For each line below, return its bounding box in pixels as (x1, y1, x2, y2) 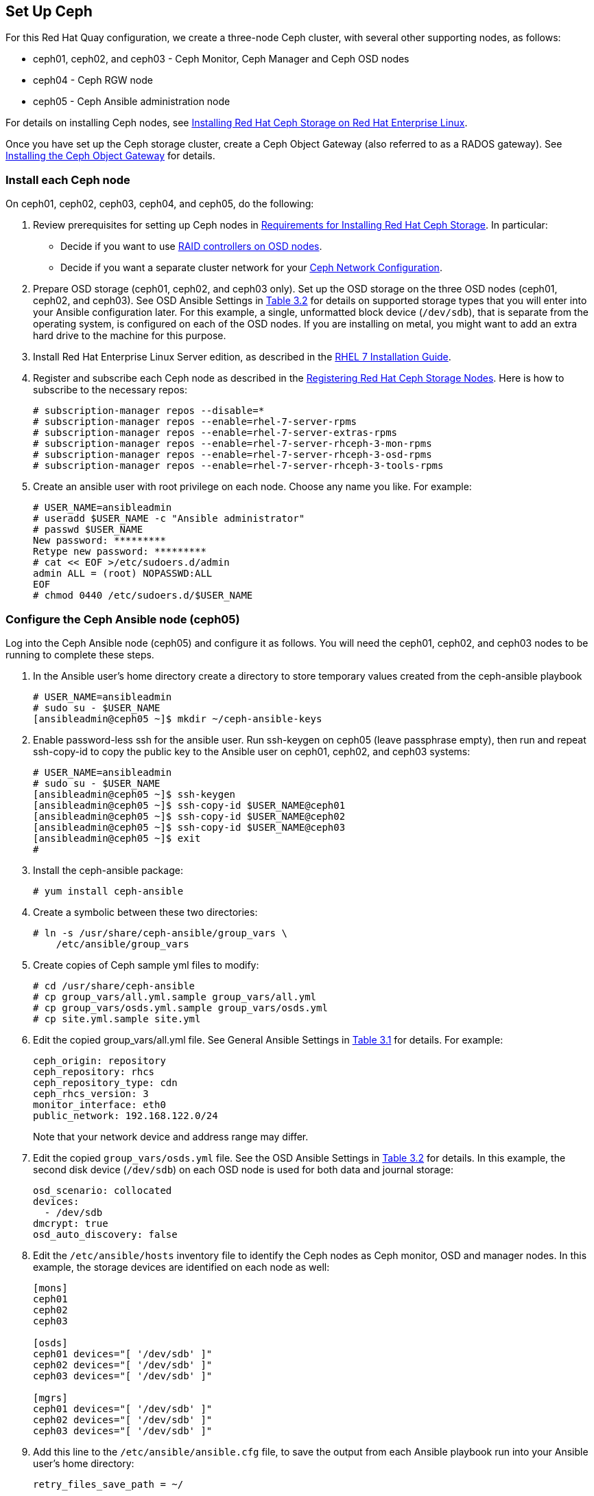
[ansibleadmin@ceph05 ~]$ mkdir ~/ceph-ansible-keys (33, 713, 322, 724)
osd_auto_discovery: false (33, 1228, 178, 1240)
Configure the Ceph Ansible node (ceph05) (5, 612, 240, 626)
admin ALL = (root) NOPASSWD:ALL (33, 568, 213, 579)
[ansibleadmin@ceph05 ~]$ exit (33, 832, 201, 844)
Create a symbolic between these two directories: (33, 906, 258, 918)
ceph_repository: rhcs (33, 1066, 155, 1077)
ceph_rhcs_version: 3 (33, 1088, 149, 1099)
